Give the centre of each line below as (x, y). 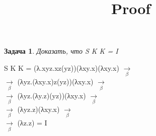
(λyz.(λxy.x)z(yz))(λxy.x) (55, 82)
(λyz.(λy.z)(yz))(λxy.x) (52, 95)
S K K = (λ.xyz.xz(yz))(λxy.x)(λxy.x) (62, 67)
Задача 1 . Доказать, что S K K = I (61, 51)
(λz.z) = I (32, 123)
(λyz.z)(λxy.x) (38, 109)
